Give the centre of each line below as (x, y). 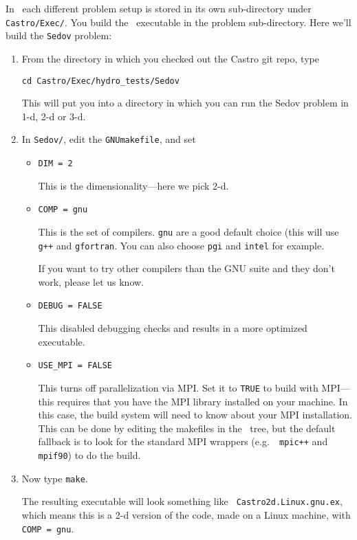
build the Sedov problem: (59, 35)
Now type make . (55, 478)
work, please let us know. (91, 281)
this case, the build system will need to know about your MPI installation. (195, 415)
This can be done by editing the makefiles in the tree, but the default (187, 428)
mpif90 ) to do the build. (89, 455)
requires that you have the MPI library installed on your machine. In (202, 401)
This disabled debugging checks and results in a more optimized (173, 328)
